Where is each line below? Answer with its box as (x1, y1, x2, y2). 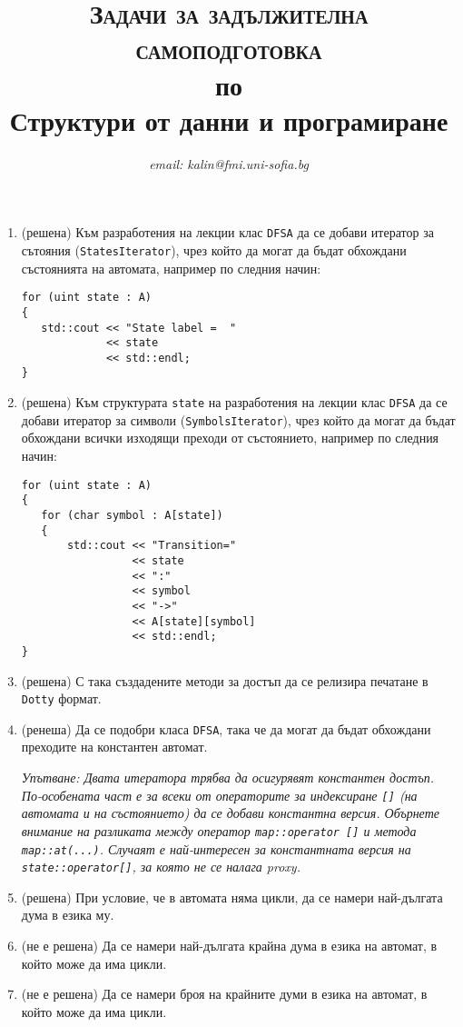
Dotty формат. (21, 689, 102, 708)
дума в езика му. (21, 905, 114, 924)
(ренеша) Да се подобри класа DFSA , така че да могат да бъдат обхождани (21, 719, 431, 738)
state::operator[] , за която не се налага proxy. (21, 857, 300, 876)
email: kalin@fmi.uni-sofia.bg (149, 154, 309, 173)
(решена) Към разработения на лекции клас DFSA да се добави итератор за (21, 223, 434, 242)
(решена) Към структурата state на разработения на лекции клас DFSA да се (21, 393, 448, 412)
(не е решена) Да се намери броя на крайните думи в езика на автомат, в (21, 984, 428, 1003)
